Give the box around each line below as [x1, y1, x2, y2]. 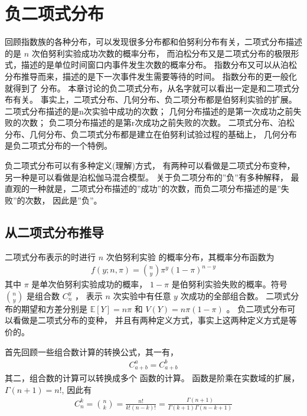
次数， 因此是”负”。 [25, 194, 102, 206]
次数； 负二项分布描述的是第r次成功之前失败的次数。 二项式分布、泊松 [21, 116, 295, 129]
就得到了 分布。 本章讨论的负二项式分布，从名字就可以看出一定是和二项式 [5, 81, 292, 94]
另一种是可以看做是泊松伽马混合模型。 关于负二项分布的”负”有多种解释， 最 [5, 171, 299, 183]
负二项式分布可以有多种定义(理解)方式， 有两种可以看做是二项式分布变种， [5, 159, 295, 172]
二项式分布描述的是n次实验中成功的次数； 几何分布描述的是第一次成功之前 [5, 104, 293, 117]
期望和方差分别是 [21, 302, 87, 315]
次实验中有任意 [113, 289, 171, 302]
